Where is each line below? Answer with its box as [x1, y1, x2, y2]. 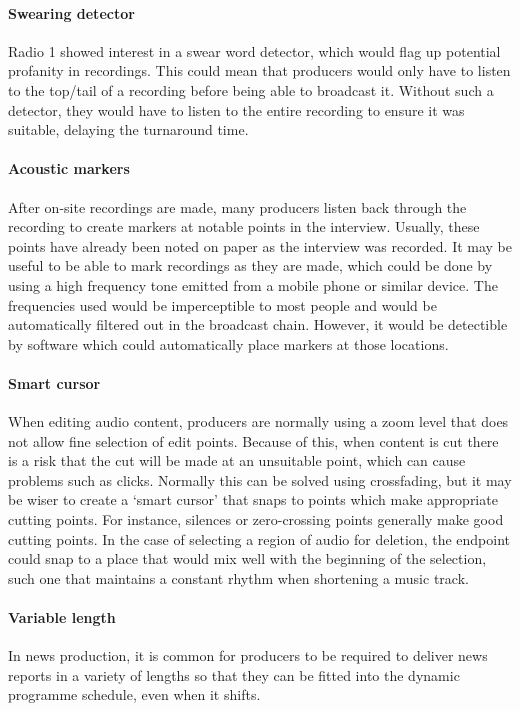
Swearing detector [8, 2, 135, 23]
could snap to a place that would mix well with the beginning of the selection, [8, 548, 487, 569]
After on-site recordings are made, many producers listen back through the [8, 196, 467, 217]
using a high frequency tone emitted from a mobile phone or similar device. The [8, 274, 498, 295]
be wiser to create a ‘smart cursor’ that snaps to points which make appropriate [8, 489, 498, 510]
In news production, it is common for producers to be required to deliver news [8, 645, 488, 666]
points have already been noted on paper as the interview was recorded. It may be [8, 235, 513, 256]
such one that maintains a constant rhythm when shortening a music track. [8, 567, 469, 588]
